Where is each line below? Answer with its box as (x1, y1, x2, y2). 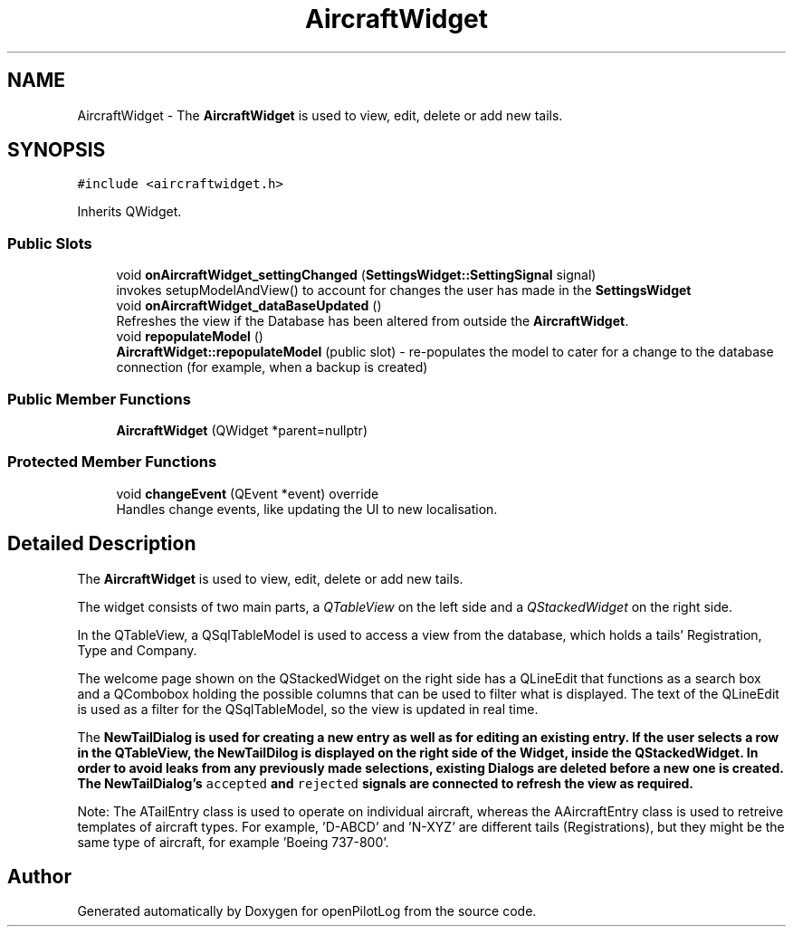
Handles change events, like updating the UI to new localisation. (116, 500, 498, 517)
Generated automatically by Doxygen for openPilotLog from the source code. (77, 903, 537, 920)
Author (7, 864, 72, 888)
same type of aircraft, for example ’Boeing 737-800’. (77, 834, 389, 850)
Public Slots (7, 233, 92, 253)
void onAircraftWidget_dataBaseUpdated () (116, 298, 382, 314)
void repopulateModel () (116, 329, 263, 345)
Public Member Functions (7, 389, 191, 408)
